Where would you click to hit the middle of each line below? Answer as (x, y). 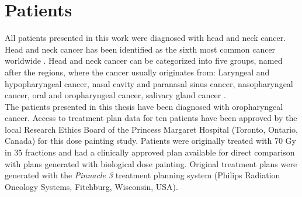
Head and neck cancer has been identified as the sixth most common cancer (140, 49)
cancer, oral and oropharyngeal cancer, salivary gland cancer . (115, 95)
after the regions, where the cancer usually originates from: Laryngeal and (137, 72)
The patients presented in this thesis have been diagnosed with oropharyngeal (144, 106)
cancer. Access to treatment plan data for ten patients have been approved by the (151, 118)
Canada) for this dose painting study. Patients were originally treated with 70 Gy (150, 141)
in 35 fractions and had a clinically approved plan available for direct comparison (150, 152)
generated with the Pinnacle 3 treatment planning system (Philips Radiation (143, 175)
